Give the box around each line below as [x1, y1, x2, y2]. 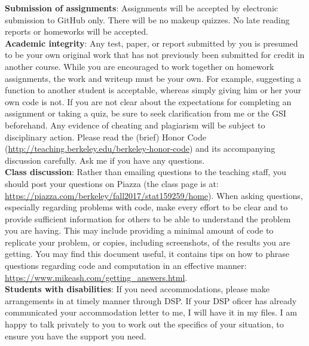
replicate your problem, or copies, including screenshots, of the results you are [5, 235, 290, 248]
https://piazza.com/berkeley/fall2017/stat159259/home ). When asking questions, [5, 189, 303, 201]
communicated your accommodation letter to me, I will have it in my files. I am [5, 306, 297, 319]
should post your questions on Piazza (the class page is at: [5, 177, 219, 189]
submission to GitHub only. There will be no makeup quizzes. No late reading [5, 13, 290, 26]
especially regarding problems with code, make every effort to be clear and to [5, 201, 288, 213]
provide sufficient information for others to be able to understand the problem [5, 212, 291, 225]
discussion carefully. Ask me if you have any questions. [5, 154, 205, 166]
